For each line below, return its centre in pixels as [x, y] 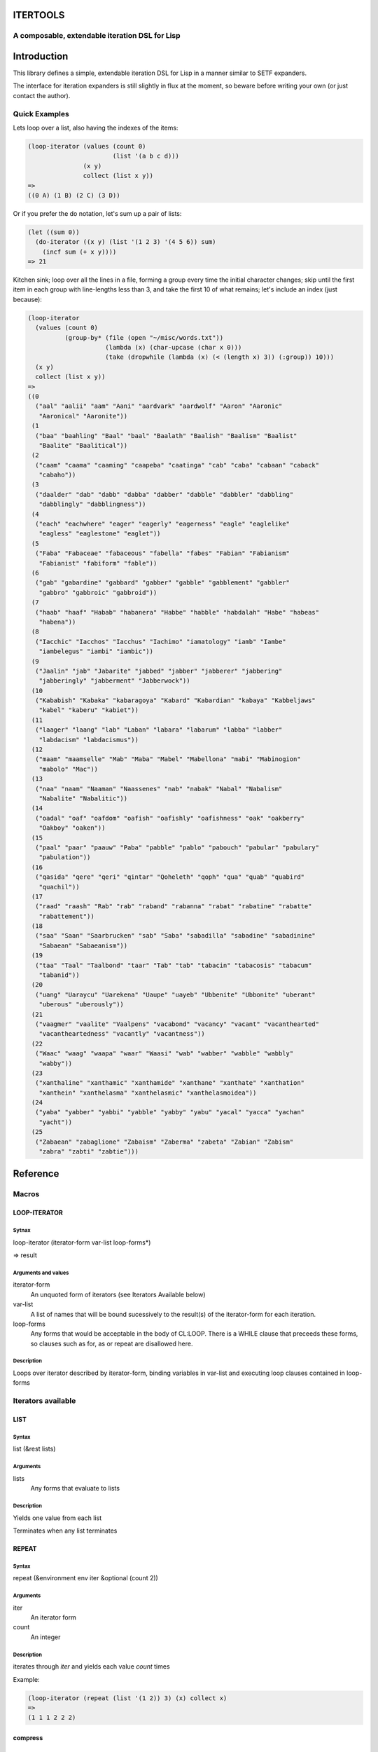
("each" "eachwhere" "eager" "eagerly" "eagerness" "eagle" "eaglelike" [163, 524]
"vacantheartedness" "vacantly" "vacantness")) [122, 1034]
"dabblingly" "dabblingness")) [92, 504]
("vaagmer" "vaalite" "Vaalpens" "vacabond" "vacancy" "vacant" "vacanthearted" [177, 1024]
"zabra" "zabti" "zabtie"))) [89, 1152]
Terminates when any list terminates [65, 1531]
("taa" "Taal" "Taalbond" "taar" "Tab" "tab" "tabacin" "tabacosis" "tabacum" [174, 965]
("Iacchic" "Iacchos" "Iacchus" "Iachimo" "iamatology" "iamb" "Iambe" [161, 642]
